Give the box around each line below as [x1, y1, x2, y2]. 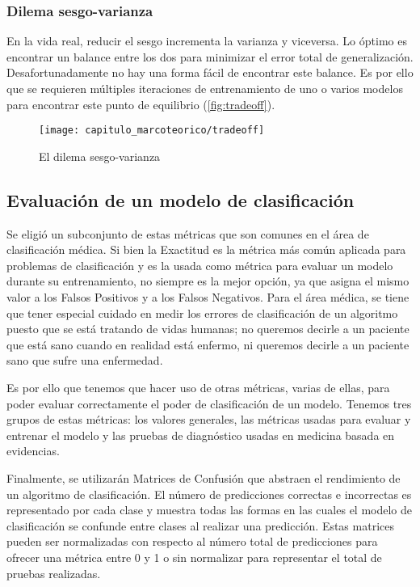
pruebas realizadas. [6, 564, 101, 581]
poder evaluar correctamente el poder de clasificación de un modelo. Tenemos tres [6, 395, 412, 412]
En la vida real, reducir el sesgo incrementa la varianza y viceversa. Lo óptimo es [6, 32, 407, 49]
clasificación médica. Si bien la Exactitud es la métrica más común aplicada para [6, 241, 406, 258]
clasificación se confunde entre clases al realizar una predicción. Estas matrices [6, 517, 394, 534]
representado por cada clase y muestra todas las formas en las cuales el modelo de [6, 501, 413, 518]
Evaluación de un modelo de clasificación [6, 187, 355, 212]
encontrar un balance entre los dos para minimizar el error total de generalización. [6, 48, 414, 65]
